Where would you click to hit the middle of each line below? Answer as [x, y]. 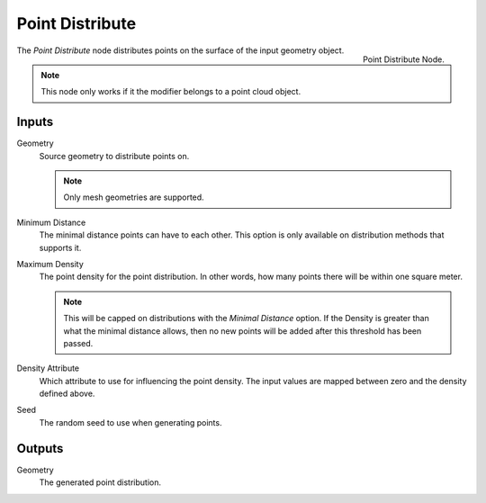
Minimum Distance [51, 222]
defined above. [67, 394]
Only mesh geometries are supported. [134, 197]
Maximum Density [50, 264]
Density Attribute [48, 368]
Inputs [35, 122]
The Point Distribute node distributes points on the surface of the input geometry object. [180, 50]
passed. [78, 343]
